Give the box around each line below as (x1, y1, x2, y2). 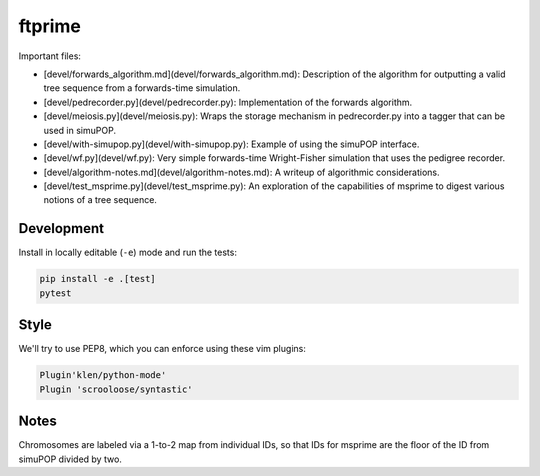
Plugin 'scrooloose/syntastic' (39, 383, 194, 395)
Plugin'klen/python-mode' (39, 370, 167, 381)
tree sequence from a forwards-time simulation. (43, 82, 241, 94)
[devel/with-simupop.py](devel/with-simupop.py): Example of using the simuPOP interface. (43, 138, 420, 150)
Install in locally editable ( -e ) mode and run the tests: (18, 246, 237, 259)
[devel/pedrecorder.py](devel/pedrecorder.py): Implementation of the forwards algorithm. (43, 96, 413, 108)
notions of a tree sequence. (43, 194, 157, 206)
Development (18, 220, 105, 237)
